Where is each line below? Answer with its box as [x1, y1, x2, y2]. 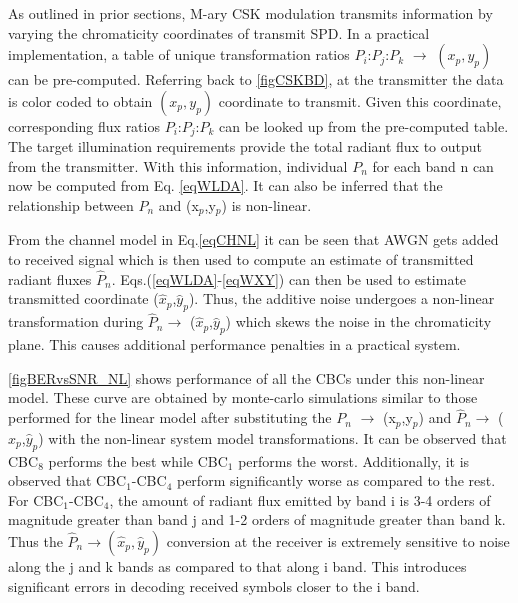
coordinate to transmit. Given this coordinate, [218, 90, 502, 111]
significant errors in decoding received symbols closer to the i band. [8, 575, 420, 596]
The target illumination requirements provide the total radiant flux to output [8, 136, 482, 157]
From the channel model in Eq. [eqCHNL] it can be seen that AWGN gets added [8, 229, 499, 250]
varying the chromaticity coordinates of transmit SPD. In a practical [8, 22, 430, 43]
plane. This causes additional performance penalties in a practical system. [8, 334, 461, 355]
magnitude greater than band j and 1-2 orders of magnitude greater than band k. [8, 509, 506, 530]
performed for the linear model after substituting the [8, 407, 332, 428]
